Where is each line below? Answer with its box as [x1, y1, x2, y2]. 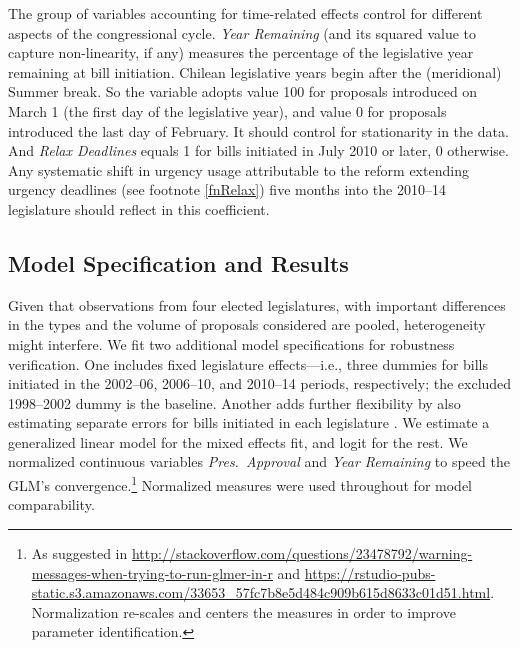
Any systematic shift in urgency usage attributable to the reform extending [8, 159, 469, 180]
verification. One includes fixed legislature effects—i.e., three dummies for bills [8, 353, 489, 374]
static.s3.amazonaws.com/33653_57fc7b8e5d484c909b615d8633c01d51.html [31, 582, 491, 603]
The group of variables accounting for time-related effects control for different [8, 3, 483, 23]
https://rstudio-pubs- [304, 562, 436, 583]
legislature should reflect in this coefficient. [8, 198, 270, 219]
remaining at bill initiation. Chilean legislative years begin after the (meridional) [8, 61, 502, 82]
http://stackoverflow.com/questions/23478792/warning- [131, 542, 473, 563]
